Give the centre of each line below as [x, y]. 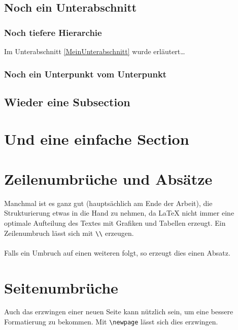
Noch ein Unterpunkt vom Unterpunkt [86, 74]
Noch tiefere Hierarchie [53, 32]
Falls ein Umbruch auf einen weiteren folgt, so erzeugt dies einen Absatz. [117, 252]
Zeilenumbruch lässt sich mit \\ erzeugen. [69, 233]
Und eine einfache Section [97, 139]
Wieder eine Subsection [67, 101]
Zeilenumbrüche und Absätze [108, 178]
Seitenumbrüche [61, 287]
